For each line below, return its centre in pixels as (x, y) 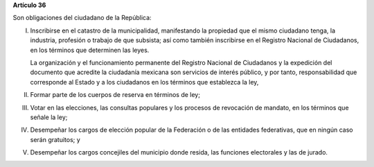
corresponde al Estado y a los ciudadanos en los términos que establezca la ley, (144, 82)
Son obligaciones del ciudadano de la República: (82, 18)
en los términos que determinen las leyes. (90, 50)
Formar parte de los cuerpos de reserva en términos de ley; (115, 95)
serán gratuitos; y (55, 139)
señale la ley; (49, 117)
